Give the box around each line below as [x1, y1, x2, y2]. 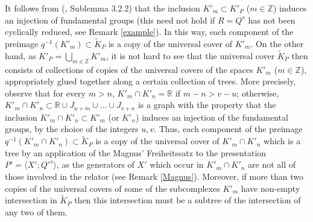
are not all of [248, 158, 296, 171]
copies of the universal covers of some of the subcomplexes [5, 182, 220, 194]
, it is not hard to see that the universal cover [106, 49, 275, 62]
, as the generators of [56, 158, 134, 171]
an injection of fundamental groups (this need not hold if [5, 13, 215, 26]
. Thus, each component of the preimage [154, 122, 303, 135]
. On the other [250, 37, 304, 49]
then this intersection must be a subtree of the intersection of [74, 194, 301, 206]
